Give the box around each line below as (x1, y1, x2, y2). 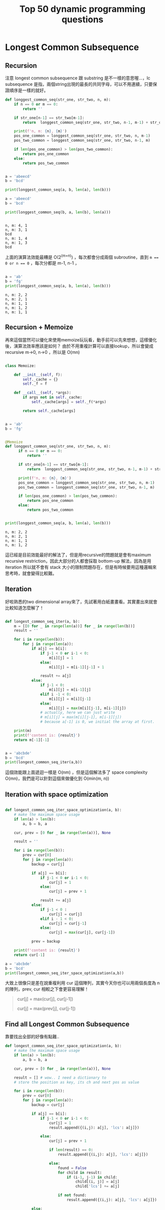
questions (61, 14, 104, 25)
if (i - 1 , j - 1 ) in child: (66, 1174, 118, 1180)
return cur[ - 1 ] (14, 952, 45, 957)
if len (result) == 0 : (49, 1147, 93, 1153)
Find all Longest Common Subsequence (5, 1020, 130, 1028)
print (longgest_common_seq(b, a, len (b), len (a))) (5, 210, 111, 215)
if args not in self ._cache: (23, 395, 82, 400)
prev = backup (31, 939, 60, 944)
